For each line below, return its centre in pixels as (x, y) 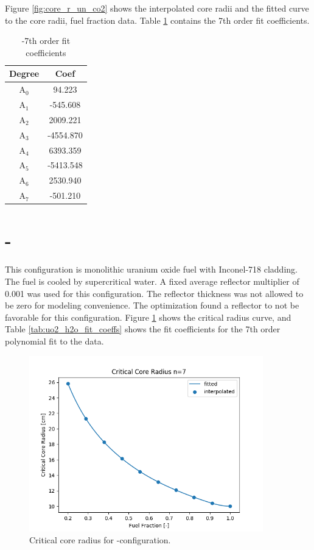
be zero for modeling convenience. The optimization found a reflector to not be (152, 305)
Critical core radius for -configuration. (100, 540)
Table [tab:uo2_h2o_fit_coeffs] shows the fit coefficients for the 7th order (143, 329)
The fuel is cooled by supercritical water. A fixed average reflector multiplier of (152, 281)
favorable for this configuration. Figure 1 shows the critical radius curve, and (148, 317)
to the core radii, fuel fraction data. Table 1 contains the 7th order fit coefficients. (157, 20)
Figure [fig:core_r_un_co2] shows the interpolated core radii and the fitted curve (157, 8)
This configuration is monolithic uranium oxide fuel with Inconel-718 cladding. (151, 269)
